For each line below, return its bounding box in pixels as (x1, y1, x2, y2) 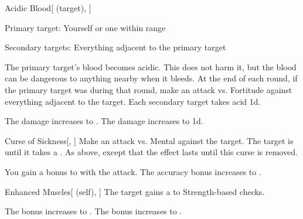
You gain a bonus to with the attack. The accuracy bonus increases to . (5, 165, 261, 177)
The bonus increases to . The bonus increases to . (5, 205, 182, 217)
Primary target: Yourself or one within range (5, 21, 166, 33)
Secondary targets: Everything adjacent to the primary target (5, 41, 226, 53)
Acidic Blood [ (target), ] (5, 2, 91, 13)
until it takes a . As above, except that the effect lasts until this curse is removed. (5, 146, 298, 158)
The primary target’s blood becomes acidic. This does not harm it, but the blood (5, 60, 297, 73)
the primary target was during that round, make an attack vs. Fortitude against (5, 83, 292, 95)
